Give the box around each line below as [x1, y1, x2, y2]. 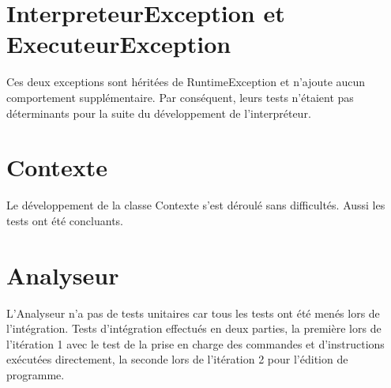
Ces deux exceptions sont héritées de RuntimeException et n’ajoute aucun [6, 73, 366, 90]
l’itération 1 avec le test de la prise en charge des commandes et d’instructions [6, 335, 385, 352]
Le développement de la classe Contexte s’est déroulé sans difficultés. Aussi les [6, 197, 385, 213]
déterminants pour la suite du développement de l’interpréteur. [6, 104, 311, 121]
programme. [6, 366, 65, 382]
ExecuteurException [6, 28, 231, 60]
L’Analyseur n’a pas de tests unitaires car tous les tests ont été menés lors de [6, 304, 380, 321]
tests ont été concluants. [6, 212, 123, 228]
